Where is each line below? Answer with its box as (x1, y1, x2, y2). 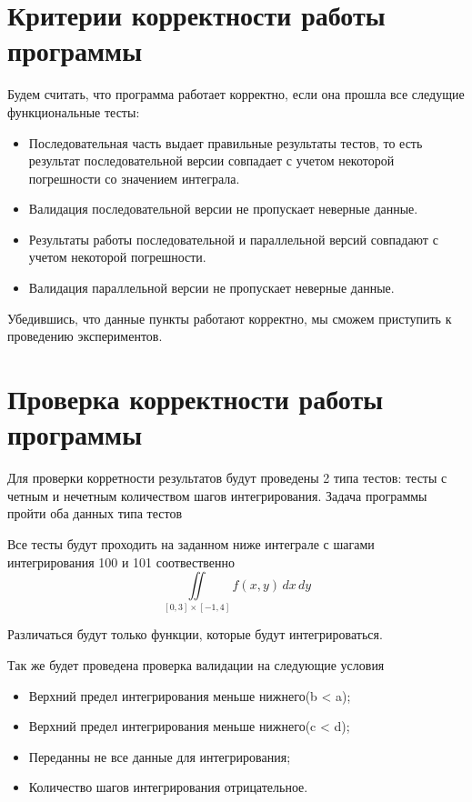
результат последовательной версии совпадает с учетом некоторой (28, 151, 395, 170)
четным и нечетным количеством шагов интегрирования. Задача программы (7, 486, 427, 505)
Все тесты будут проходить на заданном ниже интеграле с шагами (7, 534, 375, 553)
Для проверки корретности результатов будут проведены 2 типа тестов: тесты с (7, 468, 447, 487)
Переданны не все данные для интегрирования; (28, 747, 291, 766)
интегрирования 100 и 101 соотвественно (7, 552, 236, 571)
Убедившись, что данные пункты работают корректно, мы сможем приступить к (7, 308, 452, 327)
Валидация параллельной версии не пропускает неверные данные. (28, 278, 395, 297)
